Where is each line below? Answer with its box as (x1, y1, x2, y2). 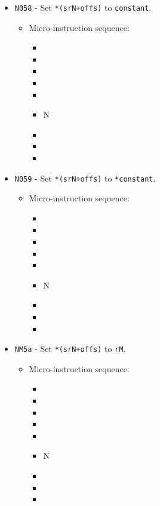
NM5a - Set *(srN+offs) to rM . (14, 342, 126, 355)
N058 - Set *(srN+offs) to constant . (14, 1, 152, 13)
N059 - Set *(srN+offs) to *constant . (14, 171, 156, 184)
